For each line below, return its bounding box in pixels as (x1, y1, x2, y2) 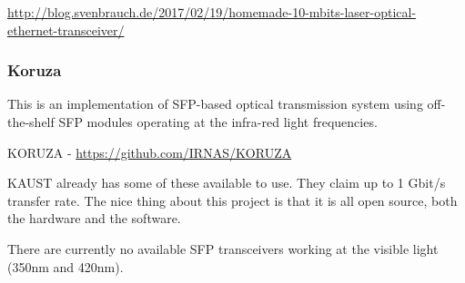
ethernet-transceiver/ (7, 20, 125, 39)
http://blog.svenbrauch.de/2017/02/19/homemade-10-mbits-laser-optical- (7, 3, 417, 21)
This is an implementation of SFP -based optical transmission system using (7, 94, 423, 113)
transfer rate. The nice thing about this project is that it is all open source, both (7, 190, 458, 210)
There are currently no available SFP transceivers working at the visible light (7, 239, 439, 258)
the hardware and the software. (7, 209, 181, 228)
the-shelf (7, 112, 55, 131)
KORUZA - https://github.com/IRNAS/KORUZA (7, 142, 292, 161)
